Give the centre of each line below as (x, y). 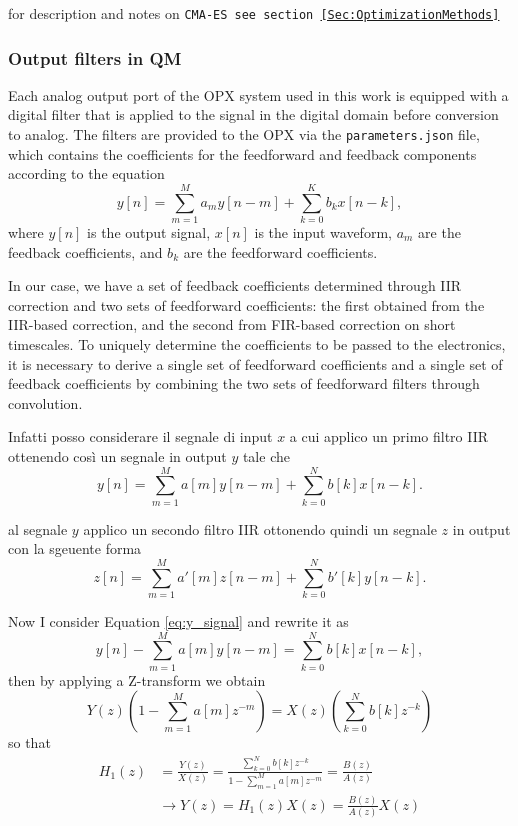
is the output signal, (149, 232)
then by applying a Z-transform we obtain (137, 679)
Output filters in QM (95, 57)
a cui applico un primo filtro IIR (389, 436)
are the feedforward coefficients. (280, 251)
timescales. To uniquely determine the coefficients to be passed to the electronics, (257, 344)
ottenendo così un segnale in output (117, 455)
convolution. (45, 402)
